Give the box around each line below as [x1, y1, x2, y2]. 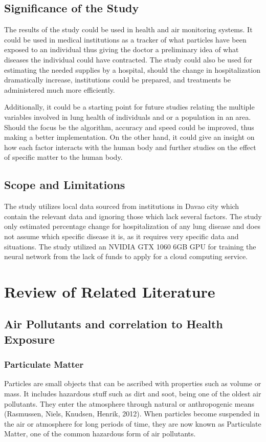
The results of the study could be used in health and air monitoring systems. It [4, 24, 253, 35]
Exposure [4, 331, 55, 347]
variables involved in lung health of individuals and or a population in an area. [4, 111, 251, 122]
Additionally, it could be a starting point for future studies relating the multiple [4, 101, 255, 112]
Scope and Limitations [4, 177, 125, 193]
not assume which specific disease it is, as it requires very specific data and [4, 230, 239, 241]
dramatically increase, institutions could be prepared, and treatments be [4, 74, 231, 85]
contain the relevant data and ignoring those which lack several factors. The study [4, 211, 262, 221]
